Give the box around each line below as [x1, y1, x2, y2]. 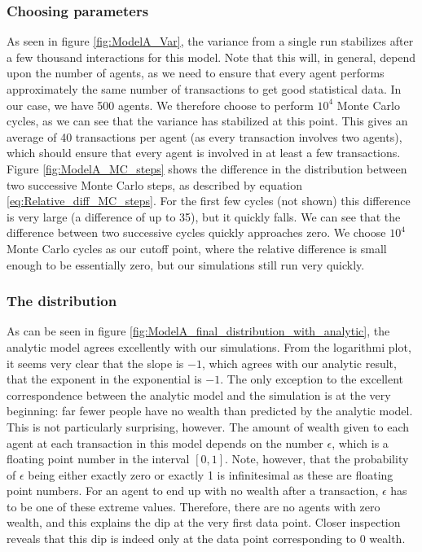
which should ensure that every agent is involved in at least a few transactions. [7, 144, 401, 161]
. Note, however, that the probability [225, 450, 409, 467]
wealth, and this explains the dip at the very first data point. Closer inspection [7, 514, 401, 531]
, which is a [332, 434, 389, 451]
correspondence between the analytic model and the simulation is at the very [7, 386, 391, 403]
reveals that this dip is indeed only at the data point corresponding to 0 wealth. [7, 530, 406, 547]
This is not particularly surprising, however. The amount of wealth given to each [7, 418, 410, 435]
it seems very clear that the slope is [7, 354, 184, 371]
